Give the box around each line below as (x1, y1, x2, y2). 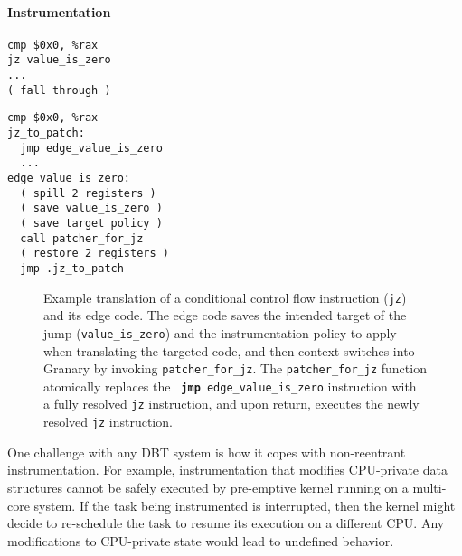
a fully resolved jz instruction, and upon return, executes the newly (43, 394, 420, 413)
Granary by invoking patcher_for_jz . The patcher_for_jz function (43, 359, 427, 378)
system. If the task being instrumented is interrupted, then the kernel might (33, 495, 456, 514)
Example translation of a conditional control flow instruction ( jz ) (43, 287, 407, 306)
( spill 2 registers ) (20, 186, 156, 200)
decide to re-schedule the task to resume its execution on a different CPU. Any (7, 514, 445, 532)
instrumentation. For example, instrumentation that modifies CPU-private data (7, 460, 448, 479)
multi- (412, 477, 447, 496)
